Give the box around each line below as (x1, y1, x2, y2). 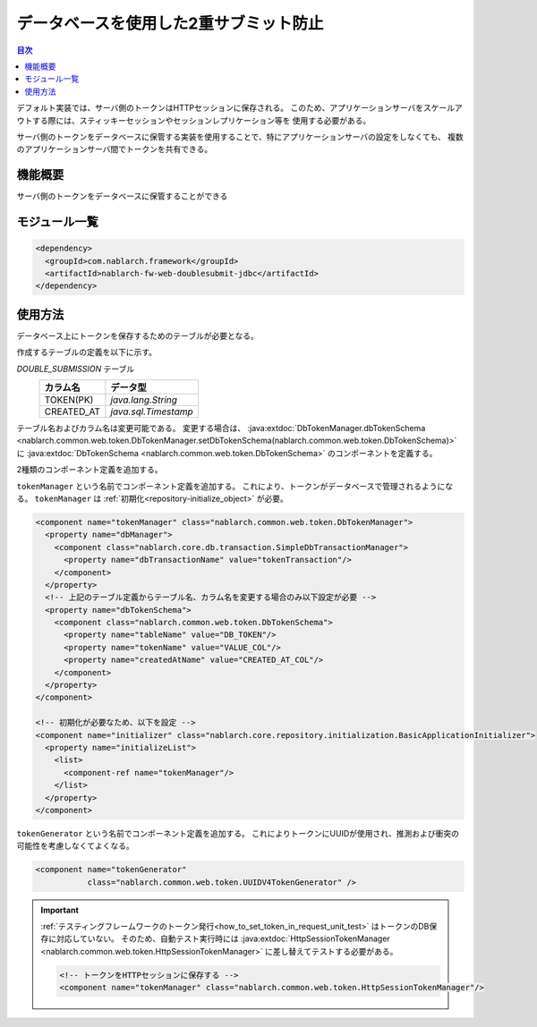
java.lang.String (110, 394, 178, 406)
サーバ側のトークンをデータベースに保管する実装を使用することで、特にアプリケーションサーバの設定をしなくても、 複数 (16, 131, 465, 142)
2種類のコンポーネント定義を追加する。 (16, 464, 163, 475)
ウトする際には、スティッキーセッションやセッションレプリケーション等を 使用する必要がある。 (16, 115, 371, 125)
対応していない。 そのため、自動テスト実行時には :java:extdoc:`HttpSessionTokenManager (55, 933, 391, 944)
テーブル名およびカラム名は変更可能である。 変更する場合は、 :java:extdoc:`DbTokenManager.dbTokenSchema (16, 423, 426, 434)
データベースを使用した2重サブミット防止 (16, 13, 324, 33)
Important (40, 904, 80, 915)
